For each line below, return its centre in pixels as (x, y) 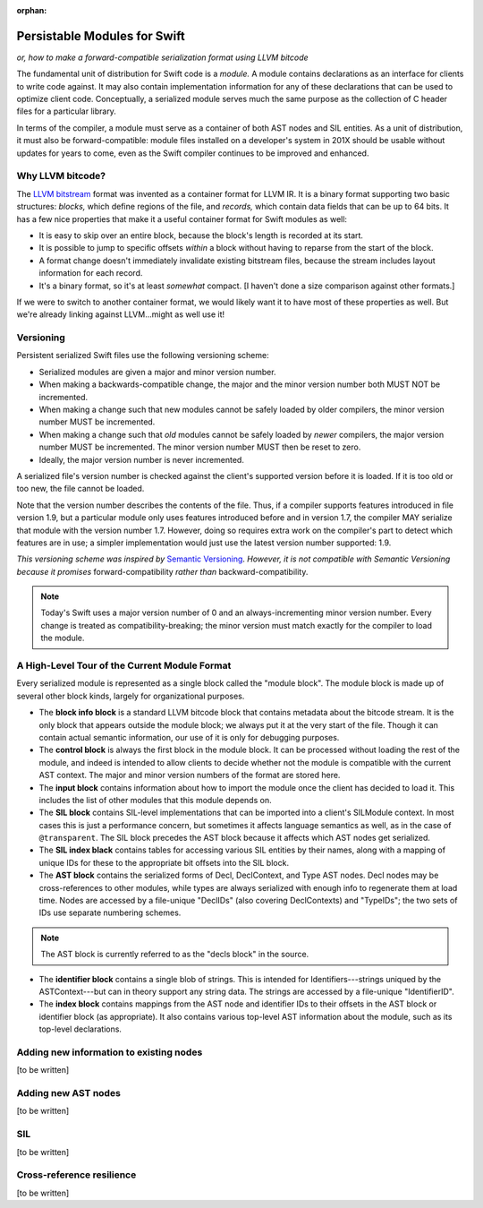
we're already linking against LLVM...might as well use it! (121, 314)
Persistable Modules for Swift (101, 36)
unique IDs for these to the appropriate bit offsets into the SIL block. (164, 862)
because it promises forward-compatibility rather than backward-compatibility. (162, 571)
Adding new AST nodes (68, 1093)
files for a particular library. (66, 111)
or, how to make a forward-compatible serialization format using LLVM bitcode (162, 57)
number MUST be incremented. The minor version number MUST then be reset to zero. (200, 447)
